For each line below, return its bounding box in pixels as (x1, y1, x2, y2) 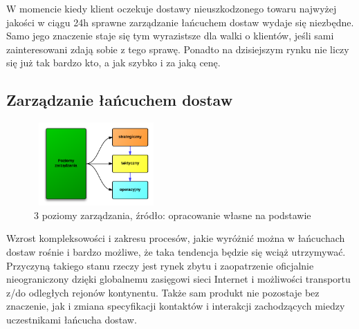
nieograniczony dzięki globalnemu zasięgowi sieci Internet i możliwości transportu (6, 272, 351, 286)
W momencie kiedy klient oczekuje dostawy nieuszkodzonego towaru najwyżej (6, 1, 337, 15)
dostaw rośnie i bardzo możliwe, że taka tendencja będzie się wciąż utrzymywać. (6, 244, 346, 258)
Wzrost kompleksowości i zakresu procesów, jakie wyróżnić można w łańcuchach (6, 231, 345, 245)
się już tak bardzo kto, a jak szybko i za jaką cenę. (6, 55, 221, 70)
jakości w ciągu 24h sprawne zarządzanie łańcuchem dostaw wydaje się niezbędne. (6, 15, 354, 29)
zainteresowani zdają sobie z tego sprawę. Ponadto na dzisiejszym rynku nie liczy (6, 41, 349, 56)
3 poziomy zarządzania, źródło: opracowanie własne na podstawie (34, 207, 311, 222)
